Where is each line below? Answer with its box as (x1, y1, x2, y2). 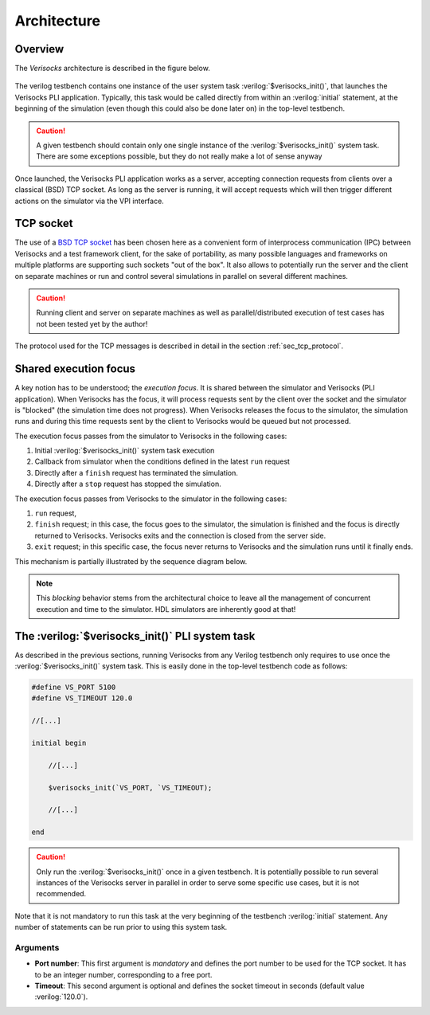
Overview (14, 42, 64, 56)
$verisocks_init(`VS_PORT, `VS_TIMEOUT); (48, 783, 213, 792)
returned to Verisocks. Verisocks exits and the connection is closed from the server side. (34, 531, 326, 540)
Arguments (14, 942, 60, 953)
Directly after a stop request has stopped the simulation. (34, 479, 222, 489)
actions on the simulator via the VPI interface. (14, 196, 165, 206)
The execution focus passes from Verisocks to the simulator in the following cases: (14, 494, 287, 504)
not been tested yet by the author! (36, 319, 148, 328)
